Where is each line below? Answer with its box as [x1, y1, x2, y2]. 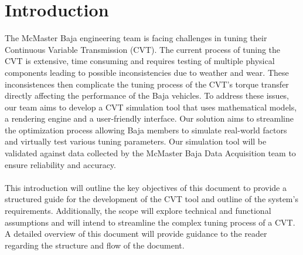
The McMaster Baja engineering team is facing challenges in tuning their [5, 32, 267, 44]
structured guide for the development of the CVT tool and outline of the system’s [5, 193, 298, 205]
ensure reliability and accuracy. [5, 158, 116, 170]
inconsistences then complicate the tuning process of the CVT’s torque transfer [5, 78, 289, 90]
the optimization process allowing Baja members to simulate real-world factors [5, 123, 287, 136]
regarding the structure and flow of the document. [5, 239, 185, 251]
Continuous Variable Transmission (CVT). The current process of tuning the [5, 43, 281, 55]
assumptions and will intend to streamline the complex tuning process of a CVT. [5, 216, 295, 228]
